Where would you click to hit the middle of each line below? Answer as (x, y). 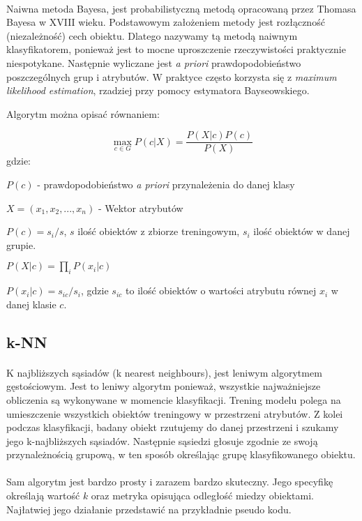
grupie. (21, 244)
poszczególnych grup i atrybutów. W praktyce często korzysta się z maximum (172, 76)
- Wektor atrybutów (141, 207)
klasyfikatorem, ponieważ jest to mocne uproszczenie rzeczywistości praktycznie (176, 49)
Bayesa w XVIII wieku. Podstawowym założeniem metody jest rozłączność (166, 22)
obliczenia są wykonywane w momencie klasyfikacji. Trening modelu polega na (174, 399)
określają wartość (43, 496)
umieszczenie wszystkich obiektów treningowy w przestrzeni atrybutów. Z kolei (175, 413)
